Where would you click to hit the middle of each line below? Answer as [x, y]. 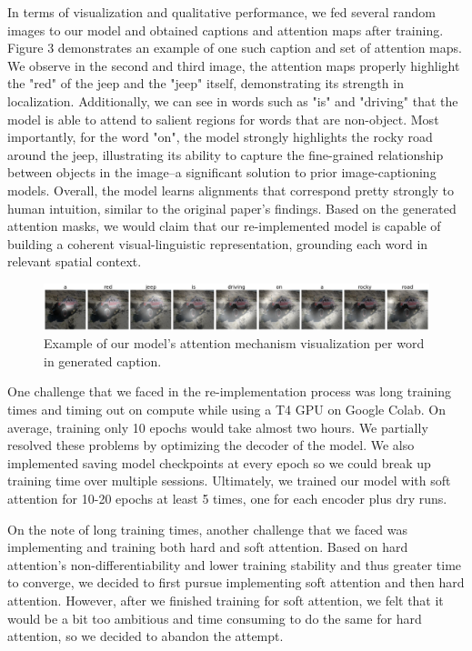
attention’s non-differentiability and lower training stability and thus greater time [235, 564]
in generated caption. [103, 361]
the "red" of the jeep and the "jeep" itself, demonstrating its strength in [206, 83]
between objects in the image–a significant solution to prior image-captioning [222, 172]
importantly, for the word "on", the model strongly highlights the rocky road [220, 137]
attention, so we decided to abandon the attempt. [146, 636]
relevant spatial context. [75, 261]
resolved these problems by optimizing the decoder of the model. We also [211, 445]
